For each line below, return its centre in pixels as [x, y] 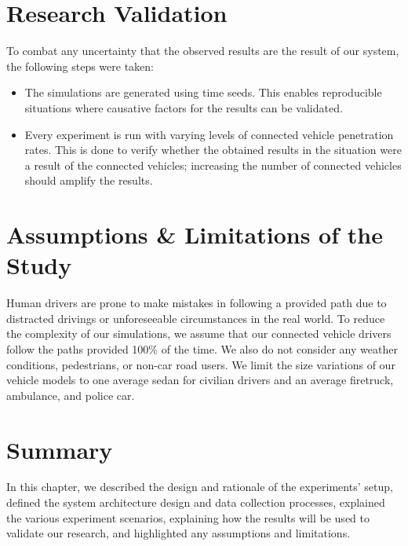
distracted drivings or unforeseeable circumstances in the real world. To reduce [196, 318]
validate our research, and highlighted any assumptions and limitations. [178, 533]
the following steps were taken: [80, 66]
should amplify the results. [89, 180]
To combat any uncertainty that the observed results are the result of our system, [203, 51]
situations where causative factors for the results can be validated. [184, 107]
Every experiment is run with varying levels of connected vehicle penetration [209, 134]
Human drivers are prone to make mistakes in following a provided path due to [197, 303]
